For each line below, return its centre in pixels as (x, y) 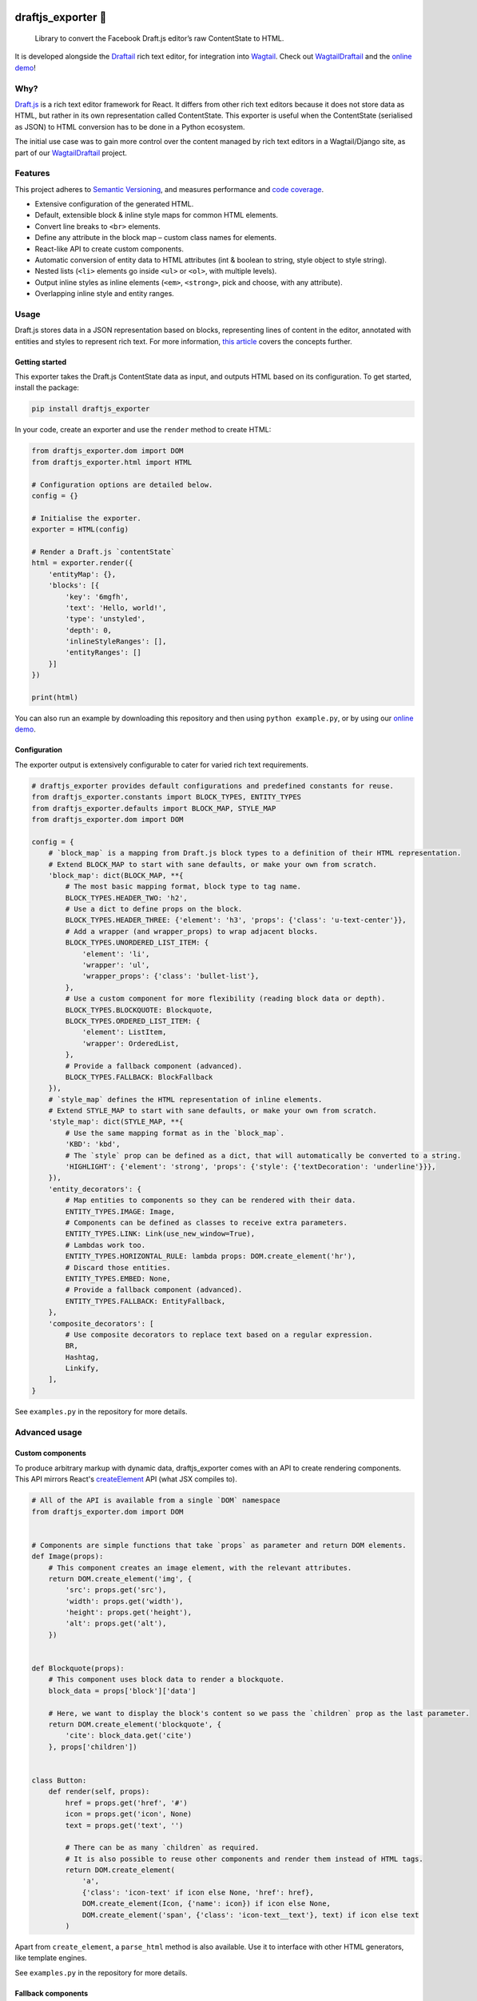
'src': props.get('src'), (116, 1590)
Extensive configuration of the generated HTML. (114, 204)
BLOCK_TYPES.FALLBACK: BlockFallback (139, 1077)
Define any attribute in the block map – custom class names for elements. (156, 238)
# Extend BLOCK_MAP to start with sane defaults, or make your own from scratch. (213, 864)
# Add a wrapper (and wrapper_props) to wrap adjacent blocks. (192, 931)
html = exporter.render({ (82, 563)
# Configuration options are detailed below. (122, 485)
